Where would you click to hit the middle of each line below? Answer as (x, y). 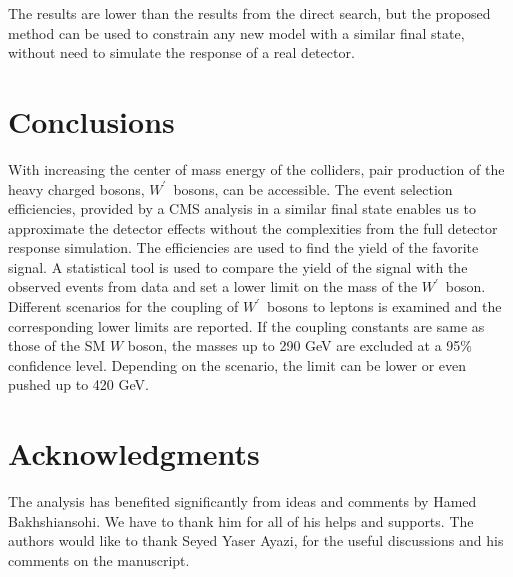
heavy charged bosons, (76, 188)
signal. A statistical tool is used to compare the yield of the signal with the (238, 266)
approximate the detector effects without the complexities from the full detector (253, 227)
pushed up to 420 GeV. (78, 384)
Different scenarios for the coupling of (123, 306)
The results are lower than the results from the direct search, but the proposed (249, 13)
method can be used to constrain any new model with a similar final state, (236, 32)
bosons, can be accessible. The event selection (313, 188)
